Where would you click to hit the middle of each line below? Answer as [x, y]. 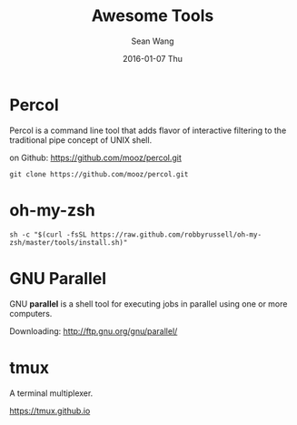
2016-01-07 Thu [153, 58]
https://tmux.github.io [50, 410]
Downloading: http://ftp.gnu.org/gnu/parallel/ [94, 331]
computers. [31, 313]
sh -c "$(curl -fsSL [49, 234]
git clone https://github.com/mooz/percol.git [99, 174]
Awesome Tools [153, 16]
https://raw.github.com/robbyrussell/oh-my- [176, 234]
